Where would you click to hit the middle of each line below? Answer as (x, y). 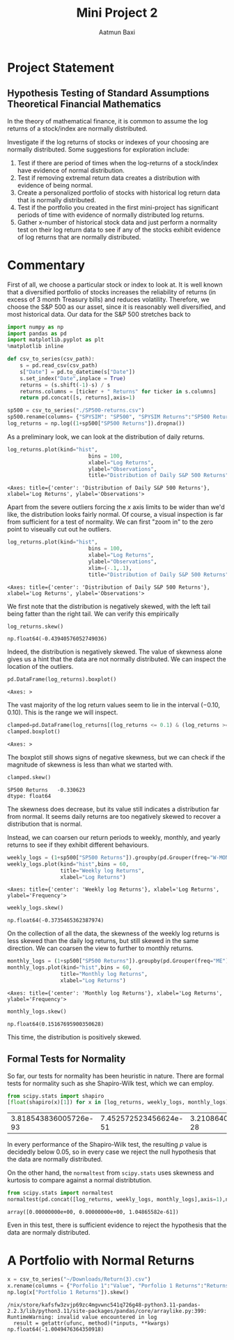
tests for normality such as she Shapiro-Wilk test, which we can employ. (111, 1083)
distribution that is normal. (45, 824)
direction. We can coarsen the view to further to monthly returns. (100, 948)
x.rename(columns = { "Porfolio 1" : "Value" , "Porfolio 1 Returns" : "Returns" (119, 1286)
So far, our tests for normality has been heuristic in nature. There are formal (116, 1076)
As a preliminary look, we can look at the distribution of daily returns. (106, 437)
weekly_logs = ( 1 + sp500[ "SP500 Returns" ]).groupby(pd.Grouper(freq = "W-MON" (119, 857)
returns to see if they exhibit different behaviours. (78, 845)
